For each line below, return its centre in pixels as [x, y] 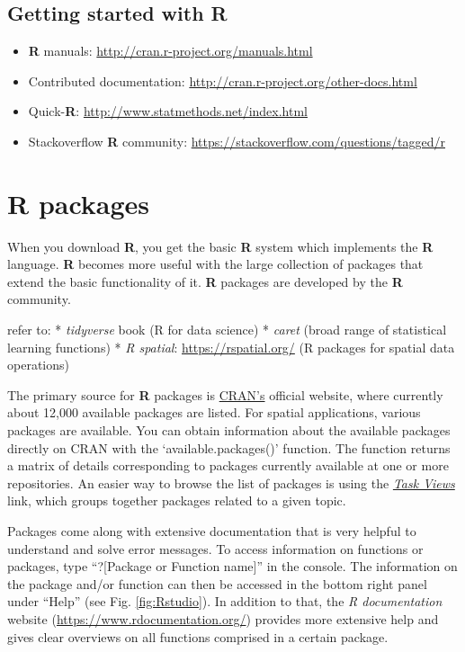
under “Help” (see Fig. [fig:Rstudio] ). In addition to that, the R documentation [225, 601]
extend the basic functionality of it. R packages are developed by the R [205, 281]
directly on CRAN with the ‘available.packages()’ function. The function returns [229, 447]
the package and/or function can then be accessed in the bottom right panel [217, 583]
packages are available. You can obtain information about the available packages [229, 430]
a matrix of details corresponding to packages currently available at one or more [228, 465]
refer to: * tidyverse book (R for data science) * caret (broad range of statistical [227, 330]
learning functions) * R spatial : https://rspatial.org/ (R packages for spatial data [231, 347]
